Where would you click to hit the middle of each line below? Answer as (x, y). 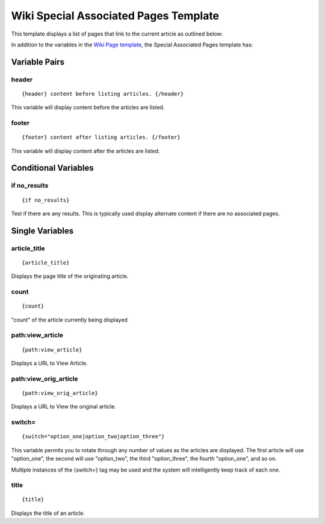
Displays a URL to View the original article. (64, 406)
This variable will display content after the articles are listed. (85, 151)
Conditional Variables (52, 168)
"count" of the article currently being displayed (69, 320)
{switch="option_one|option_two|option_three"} (93, 437)
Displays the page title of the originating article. (70, 276)
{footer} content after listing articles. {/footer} (101, 137)
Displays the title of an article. (48, 513)
